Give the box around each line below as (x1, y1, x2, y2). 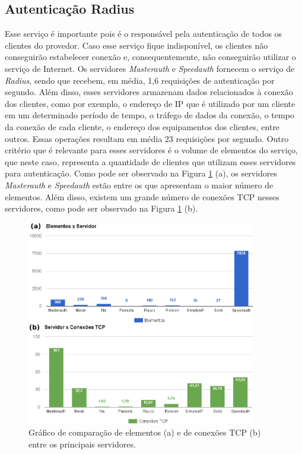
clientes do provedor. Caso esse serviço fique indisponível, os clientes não (5, 39, 268, 51)
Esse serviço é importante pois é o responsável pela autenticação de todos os (5, 27, 282, 40)
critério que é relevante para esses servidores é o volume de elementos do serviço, (5, 144, 298, 156)
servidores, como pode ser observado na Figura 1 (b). (5, 202, 198, 215)
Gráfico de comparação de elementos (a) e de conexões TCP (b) (28, 426, 261, 439)
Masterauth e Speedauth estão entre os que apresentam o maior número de (5, 178, 274, 191)
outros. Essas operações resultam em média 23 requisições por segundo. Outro (5, 132, 289, 144)
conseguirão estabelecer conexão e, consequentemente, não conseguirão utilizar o (5, 51, 296, 63)
